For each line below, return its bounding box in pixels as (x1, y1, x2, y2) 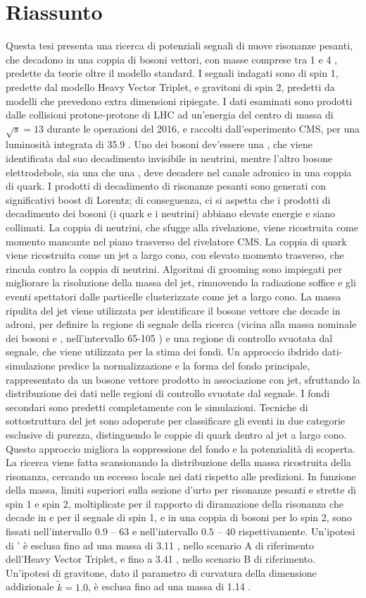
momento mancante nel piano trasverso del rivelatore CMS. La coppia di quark (6, 233, 347, 248)
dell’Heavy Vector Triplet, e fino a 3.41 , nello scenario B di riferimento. (6, 551, 315, 566)
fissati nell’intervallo (6, 524, 92, 539)
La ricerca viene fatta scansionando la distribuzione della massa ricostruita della (6, 455, 351, 470)
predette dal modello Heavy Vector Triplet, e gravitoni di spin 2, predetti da (6, 79, 335, 94)
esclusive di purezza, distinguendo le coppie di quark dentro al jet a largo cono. (6, 427, 347, 441)
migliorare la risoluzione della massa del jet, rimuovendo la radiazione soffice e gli (6, 275, 356, 290)
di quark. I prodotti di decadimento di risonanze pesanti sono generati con (6, 178, 327, 193)
